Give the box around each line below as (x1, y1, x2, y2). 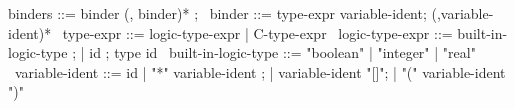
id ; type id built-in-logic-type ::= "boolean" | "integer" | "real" (89, 42, 476, 63)
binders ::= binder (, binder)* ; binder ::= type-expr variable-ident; (8, 3, 427, 23)
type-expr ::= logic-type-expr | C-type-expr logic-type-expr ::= (62, 22, 453, 43)
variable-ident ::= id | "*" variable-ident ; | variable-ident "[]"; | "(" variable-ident (14, 61, 506, 82)
